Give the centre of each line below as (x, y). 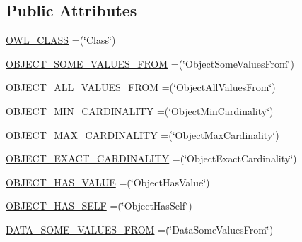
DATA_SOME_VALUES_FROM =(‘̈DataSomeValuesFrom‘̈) (140, 229)
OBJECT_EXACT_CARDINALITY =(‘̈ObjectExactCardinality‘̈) (151, 158)
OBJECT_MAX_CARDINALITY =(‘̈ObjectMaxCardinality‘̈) (143, 134)
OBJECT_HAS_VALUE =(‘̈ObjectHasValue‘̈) (108, 182)
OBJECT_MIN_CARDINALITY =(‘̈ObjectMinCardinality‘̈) (140, 110)
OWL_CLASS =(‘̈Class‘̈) (61, 40)
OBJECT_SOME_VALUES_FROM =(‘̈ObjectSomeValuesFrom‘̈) (150, 63)
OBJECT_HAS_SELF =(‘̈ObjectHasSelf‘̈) (99, 206)
